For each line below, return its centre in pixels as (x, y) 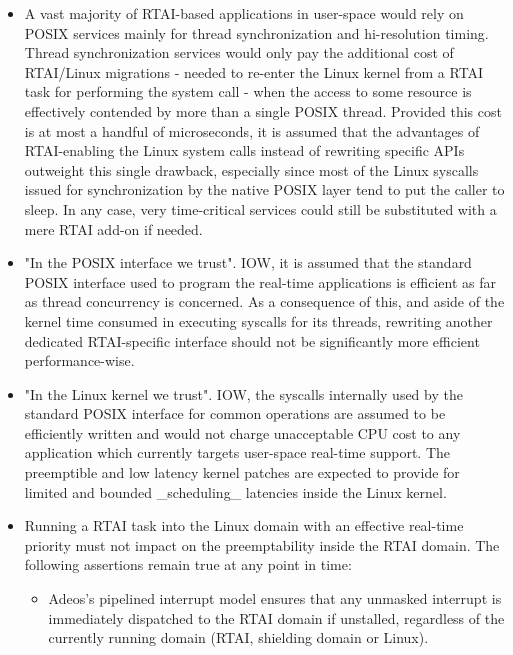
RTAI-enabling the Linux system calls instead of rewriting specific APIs (244, 150)
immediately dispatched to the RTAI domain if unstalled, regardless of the (276, 617)
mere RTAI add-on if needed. (113, 228)
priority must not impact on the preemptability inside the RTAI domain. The (262, 544)
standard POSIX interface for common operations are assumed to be (235, 413)
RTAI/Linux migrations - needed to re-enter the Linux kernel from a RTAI (254, 71)
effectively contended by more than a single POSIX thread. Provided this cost (263, 110)
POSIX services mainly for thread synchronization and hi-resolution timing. (256, 32)
